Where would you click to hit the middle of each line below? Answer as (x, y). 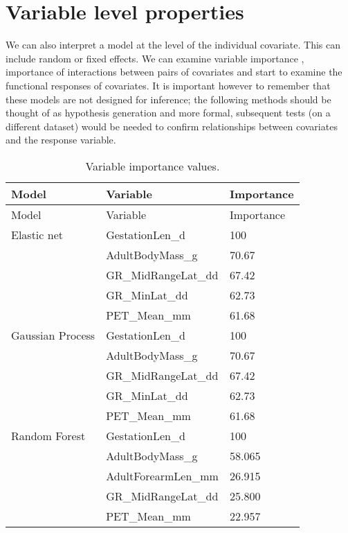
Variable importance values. (153, 166)
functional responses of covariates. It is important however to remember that (168, 85)
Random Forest (48, 435)
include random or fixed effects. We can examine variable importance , (155, 58)
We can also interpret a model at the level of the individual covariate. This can (173, 45)
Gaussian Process (53, 335)
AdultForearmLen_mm (162, 475)
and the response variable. (61, 140)
